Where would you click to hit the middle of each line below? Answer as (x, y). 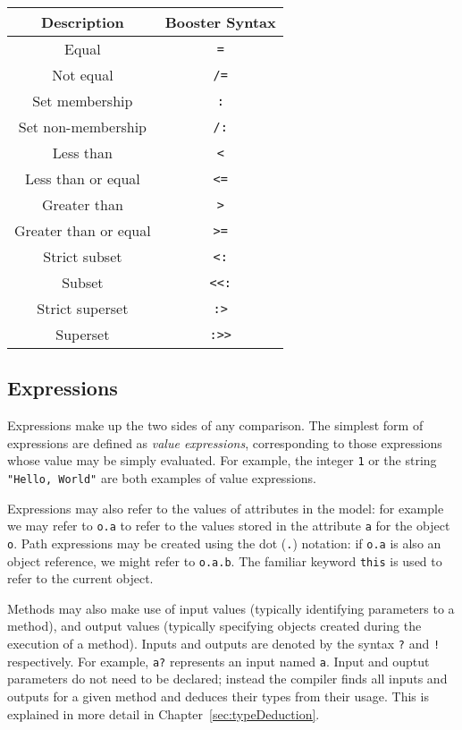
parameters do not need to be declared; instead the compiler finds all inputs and (227, 679)
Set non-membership (82, 127)
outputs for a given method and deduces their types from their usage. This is (218, 696)
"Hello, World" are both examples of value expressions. (162, 478)
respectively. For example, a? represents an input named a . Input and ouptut (218, 661)
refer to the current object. (80, 578)
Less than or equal (82, 178)
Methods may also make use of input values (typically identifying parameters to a (231, 608)
